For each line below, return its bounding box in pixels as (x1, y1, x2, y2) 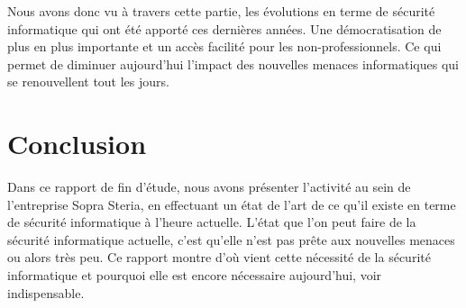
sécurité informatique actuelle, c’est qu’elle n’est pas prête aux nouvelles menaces (7, 230, 455, 249)
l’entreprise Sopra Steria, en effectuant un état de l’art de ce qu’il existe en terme (7, 195, 456, 213)
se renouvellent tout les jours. (7, 72, 169, 91)
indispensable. (7, 283, 85, 302)
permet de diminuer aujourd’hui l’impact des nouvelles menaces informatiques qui (7, 54, 459, 73)
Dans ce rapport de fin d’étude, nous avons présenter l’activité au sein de (7, 177, 411, 196)
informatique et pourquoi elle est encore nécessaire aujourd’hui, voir (7, 266, 382, 285)
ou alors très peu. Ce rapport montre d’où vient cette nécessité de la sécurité (7, 248, 431, 267)
